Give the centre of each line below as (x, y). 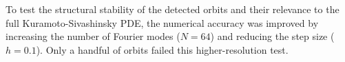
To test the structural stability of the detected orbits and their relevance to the (172, 9)
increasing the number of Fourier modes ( (93, 36)
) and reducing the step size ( (272, 36)
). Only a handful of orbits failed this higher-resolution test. (162, 49)
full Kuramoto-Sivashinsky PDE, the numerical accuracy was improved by (162, 22)
